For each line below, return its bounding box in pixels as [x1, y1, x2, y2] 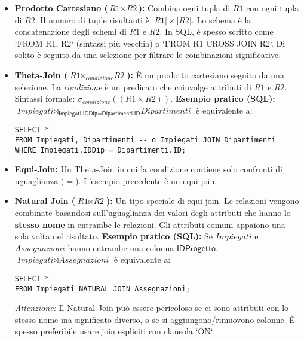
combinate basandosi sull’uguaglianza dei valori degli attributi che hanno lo [14, 206, 291, 218]
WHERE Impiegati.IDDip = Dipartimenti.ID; [14, 145, 186, 154]
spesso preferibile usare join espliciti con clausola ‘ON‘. [14, 325, 214, 337]
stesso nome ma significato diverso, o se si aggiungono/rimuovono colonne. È [14, 313, 295, 325]
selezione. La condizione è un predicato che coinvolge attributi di [14, 80, 251, 93]
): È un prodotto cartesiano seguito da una [127, 68, 284, 81]
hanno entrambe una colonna [67, 241, 174, 254]
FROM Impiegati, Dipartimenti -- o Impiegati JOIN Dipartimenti [14, 135, 276, 144]
